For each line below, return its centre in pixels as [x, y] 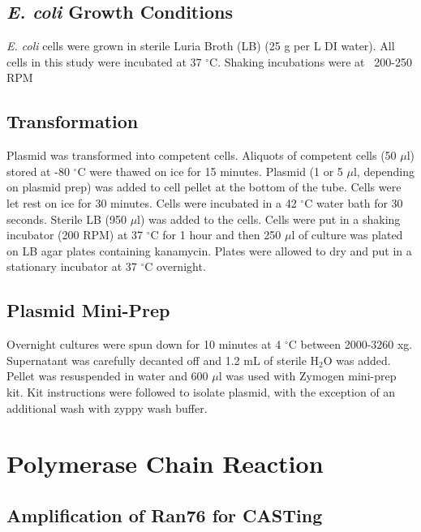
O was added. [357, 360]
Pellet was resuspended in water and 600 [107, 376]
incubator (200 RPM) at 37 [75, 235]
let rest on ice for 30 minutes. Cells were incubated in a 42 [152, 202]
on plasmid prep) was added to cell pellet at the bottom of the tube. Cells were [204, 187]
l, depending [384, 171]
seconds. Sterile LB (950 [67, 219]
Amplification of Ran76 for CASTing [165, 515]
